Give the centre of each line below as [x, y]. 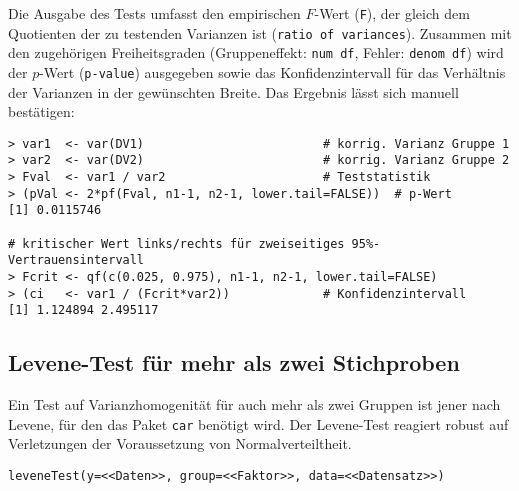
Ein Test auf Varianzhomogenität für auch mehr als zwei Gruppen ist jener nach [254, 404]
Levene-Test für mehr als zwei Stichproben [234, 362]
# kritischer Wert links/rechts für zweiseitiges [176, 243]
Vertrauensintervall [76, 260]
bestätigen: [41, 111]
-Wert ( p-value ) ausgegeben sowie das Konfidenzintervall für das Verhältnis [272, 71]
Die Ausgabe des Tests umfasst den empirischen [154, 13]
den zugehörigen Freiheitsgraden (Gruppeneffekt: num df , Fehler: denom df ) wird [256, 52]
